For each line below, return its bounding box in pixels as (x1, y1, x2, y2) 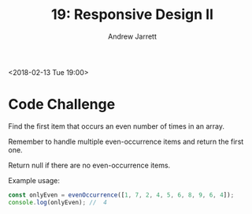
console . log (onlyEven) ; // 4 (8, 198, 108, 206)
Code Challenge (8, 96, 116, 114)
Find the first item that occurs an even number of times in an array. (8, 121, 224, 131)
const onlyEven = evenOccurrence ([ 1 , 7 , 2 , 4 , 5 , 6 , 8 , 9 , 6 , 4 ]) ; (8, 191, 235, 199)
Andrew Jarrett (107, 32, 157, 41)
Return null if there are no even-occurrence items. (8, 160, 171, 170)
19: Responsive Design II (50, 6, 214, 24)
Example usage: (8, 175, 61, 185)
